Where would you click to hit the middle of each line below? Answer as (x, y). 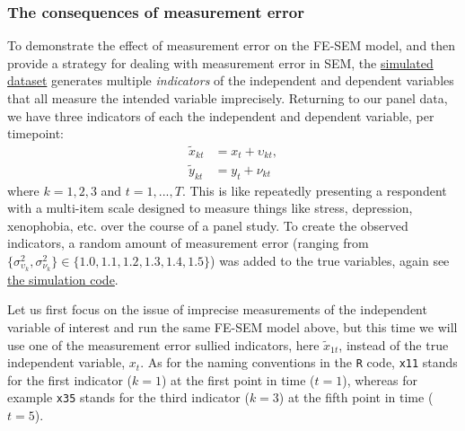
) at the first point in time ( (238, 379)
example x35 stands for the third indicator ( (128, 397)
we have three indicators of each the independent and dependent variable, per (221, 115)
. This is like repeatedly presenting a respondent (314, 190)
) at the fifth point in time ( (356, 397)
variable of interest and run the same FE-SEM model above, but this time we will (232, 326)
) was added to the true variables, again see (330, 260)
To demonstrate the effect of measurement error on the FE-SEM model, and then (232, 45)
